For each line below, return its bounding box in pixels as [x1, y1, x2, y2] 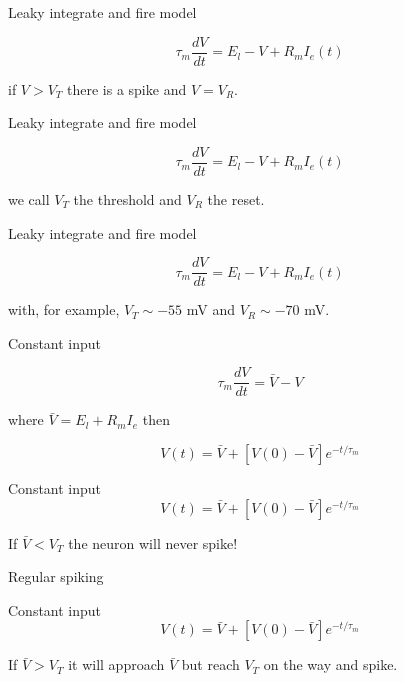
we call [8, 188, 50, 209]
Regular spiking [8, 566, 104, 587]
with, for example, [8, 299, 120, 320]
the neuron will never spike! [68, 532, 238, 553]
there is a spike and [67, 78, 187, 99]
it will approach [68, 654, 165, 675]
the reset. [207, 188, 265, 209]
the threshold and [73, 188, 182, 209]
